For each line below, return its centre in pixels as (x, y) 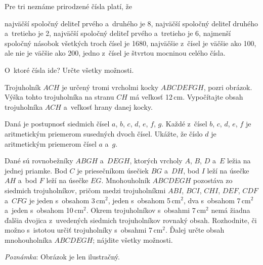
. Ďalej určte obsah (195, 230)
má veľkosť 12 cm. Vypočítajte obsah (186, 97)
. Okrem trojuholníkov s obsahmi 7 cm (146, 210)
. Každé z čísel (184, 124)
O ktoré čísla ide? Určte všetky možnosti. (69, 70)
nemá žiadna (231, 210)
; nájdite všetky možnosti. (133, 239)
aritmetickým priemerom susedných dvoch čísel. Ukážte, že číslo (104, 133)
